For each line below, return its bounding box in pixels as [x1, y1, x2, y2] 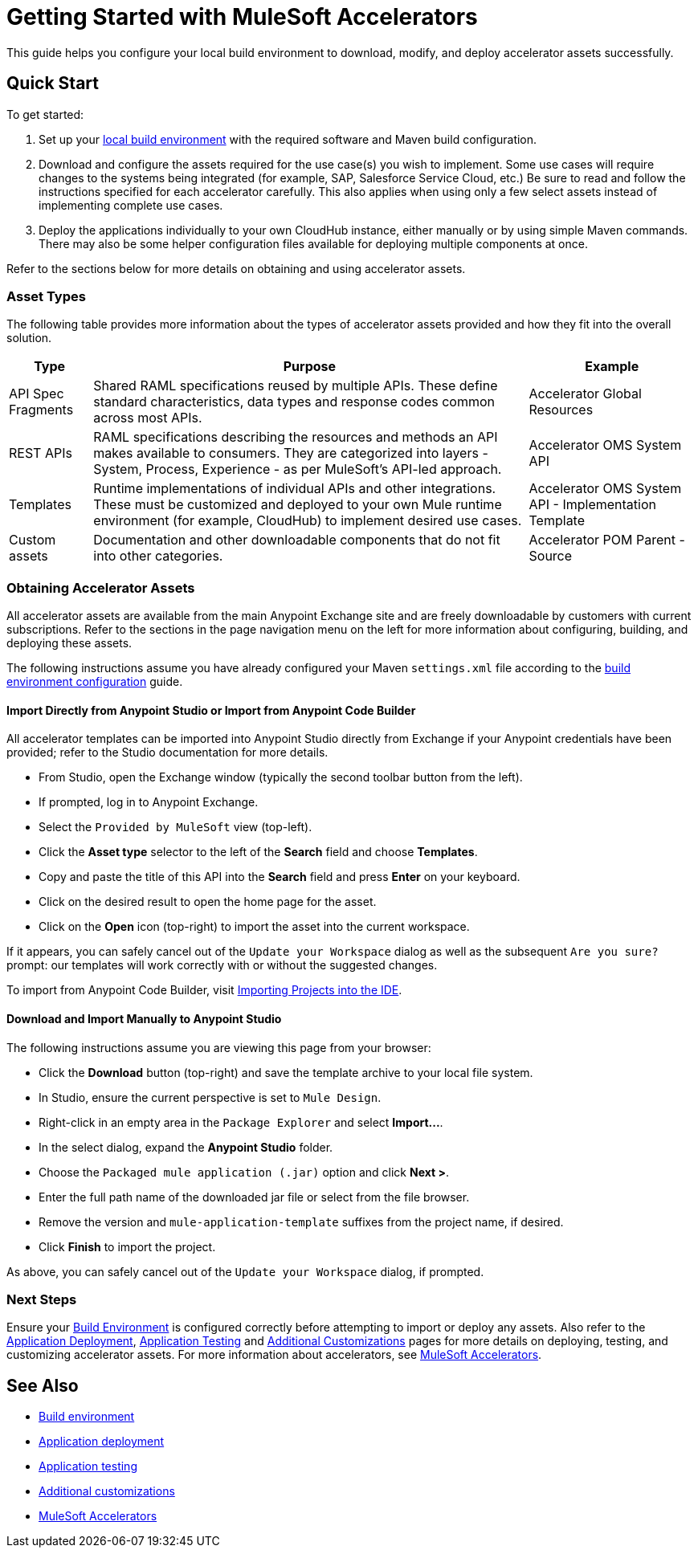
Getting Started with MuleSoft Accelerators [6, 3, 478, 31]
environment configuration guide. [6, 675, 183, 689]
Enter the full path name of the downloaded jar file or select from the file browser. [39, 1189, 470, 1204]
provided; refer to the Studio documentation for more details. [6, 745, 329, 760]
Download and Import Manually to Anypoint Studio [6, 1011, 282, 1026]
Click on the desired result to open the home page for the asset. [39, 895, 377, 909]
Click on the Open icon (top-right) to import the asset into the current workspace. [39, 920, 470, 934]
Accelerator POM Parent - [529, 532, 685, 549]
